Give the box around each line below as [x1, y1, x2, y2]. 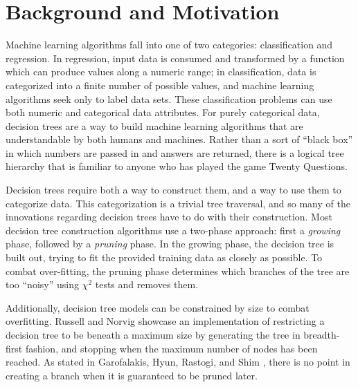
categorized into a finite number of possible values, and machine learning [6, 77, 314, 92]
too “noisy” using [6, 277, 79, 292]
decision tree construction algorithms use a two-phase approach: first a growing [6, 223, 341, 237]
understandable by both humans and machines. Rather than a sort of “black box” [6, 132, 353, 147]
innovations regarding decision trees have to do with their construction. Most [6, 209, 332, 224]
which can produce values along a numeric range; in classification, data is [6, 64, 316, 79]
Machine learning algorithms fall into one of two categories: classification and [6, 37, 333, 52]
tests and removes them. [95, 277, 199, 292]
